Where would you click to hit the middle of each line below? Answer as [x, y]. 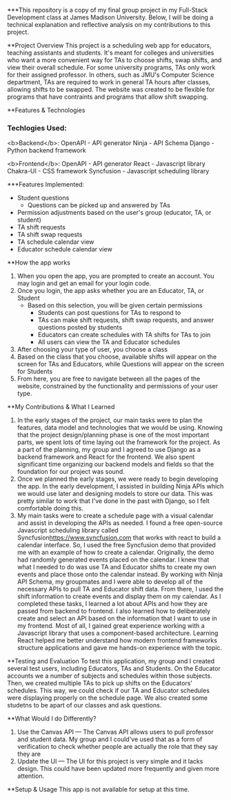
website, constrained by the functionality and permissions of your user [118, 386]
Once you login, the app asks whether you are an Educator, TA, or [111, 291]
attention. [31, 776]
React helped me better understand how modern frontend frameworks [117, 640]
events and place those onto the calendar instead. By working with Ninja [120, 574]
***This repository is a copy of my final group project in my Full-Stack [108, 10]
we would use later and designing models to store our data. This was [115, 494]
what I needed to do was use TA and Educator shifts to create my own [117, 567]
